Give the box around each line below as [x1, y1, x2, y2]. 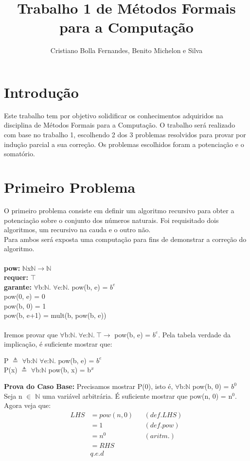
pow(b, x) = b [48, 365, 91, 375]
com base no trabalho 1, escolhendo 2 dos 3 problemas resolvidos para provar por [4, 129, 246, 140]
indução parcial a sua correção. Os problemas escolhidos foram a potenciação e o [4, 139, 244, 149]
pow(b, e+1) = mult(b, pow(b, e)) [4, 310, 107, 320]
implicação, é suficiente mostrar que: [4, 339, 112, 349]
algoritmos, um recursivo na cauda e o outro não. [4, 224, 151, 235]
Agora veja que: [4, 400, 51, 410]
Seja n [4, 390, 22, 401]
